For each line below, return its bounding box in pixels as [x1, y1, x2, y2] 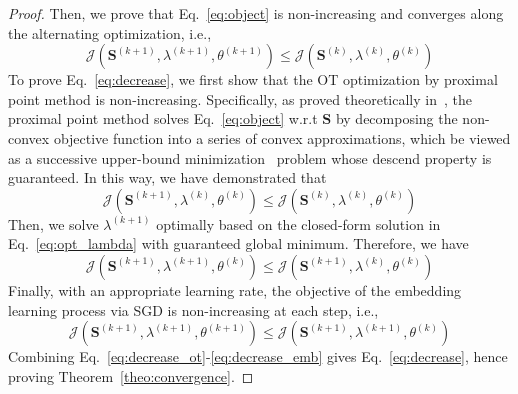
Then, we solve [8, 213, 99, 234]
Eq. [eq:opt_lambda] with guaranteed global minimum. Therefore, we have [8, 233, 469, 254]
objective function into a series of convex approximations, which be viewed [53, 127, 511, 148]
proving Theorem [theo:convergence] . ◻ [8, 365, 254, 386]
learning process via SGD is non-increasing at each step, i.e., [8, 299, 379, 320]
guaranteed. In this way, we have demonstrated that [8, 167, 327, 188]
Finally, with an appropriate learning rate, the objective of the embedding [8, 279, 462, 300]
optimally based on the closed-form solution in [156, 213, 441, 234]
